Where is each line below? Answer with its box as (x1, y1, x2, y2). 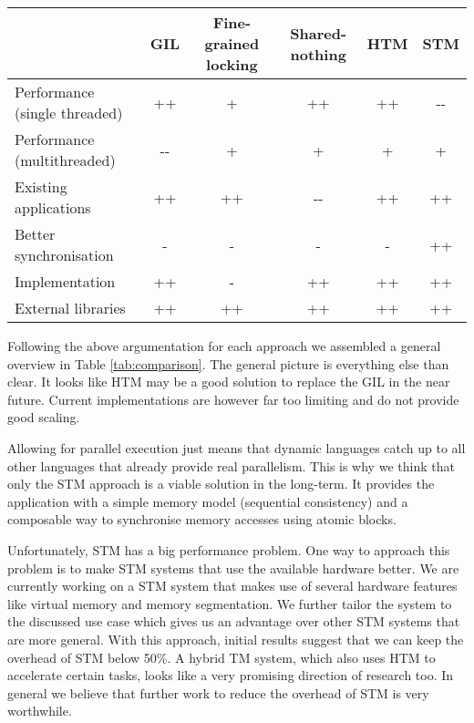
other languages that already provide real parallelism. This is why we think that (7, 456, 455, 475)
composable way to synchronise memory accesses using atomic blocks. (7, 510, 397, 529)
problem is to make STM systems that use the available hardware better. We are (7, 558, 459, 577)
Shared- (290, 22, 347, 44)
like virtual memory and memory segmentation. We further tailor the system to (7, 594, 452, 613)
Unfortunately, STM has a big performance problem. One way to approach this (7, 540, 450, 559)
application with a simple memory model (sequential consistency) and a (7, 491, 408, 511)
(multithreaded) (15, 150, 116, 170)
